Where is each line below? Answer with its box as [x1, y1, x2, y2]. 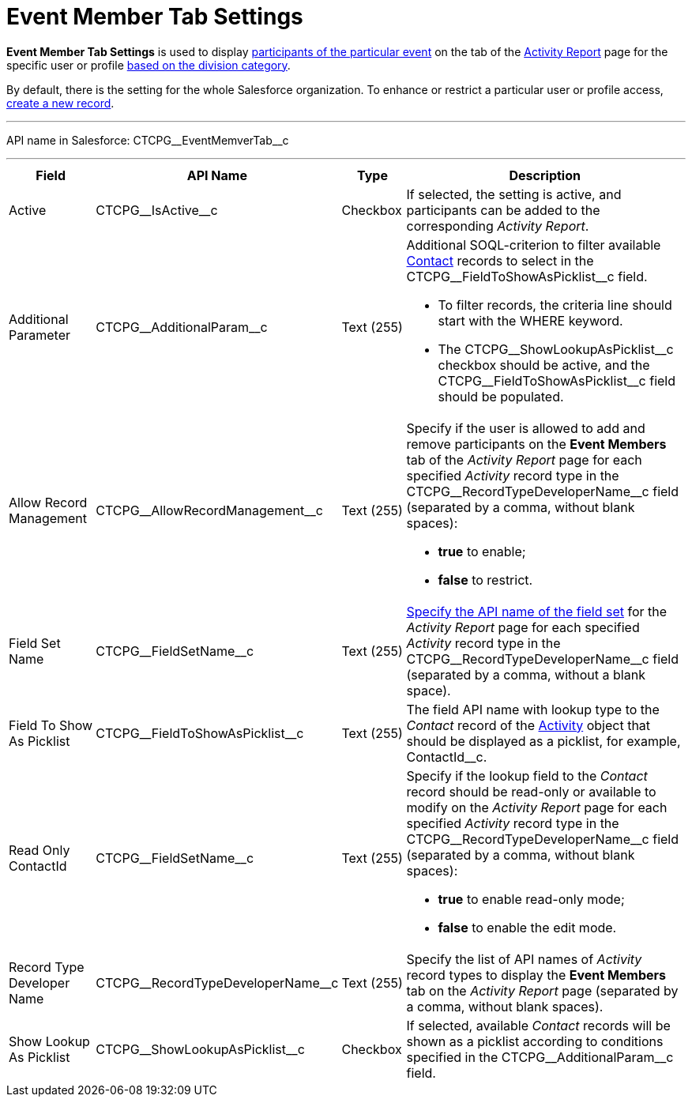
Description [509, 167, 581, 183]
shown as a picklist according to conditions [406, 1033, 664, 1049]
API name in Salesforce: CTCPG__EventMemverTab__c [6, 133, 289, 147]
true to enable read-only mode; [438, 890, 625, 907]
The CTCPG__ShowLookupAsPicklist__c [438, 341, 674, 357]
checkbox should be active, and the [438, 356, 650, 373]
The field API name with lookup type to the [406, 701, 660, 717]
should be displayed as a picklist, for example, [406, 732, 681, 749]
